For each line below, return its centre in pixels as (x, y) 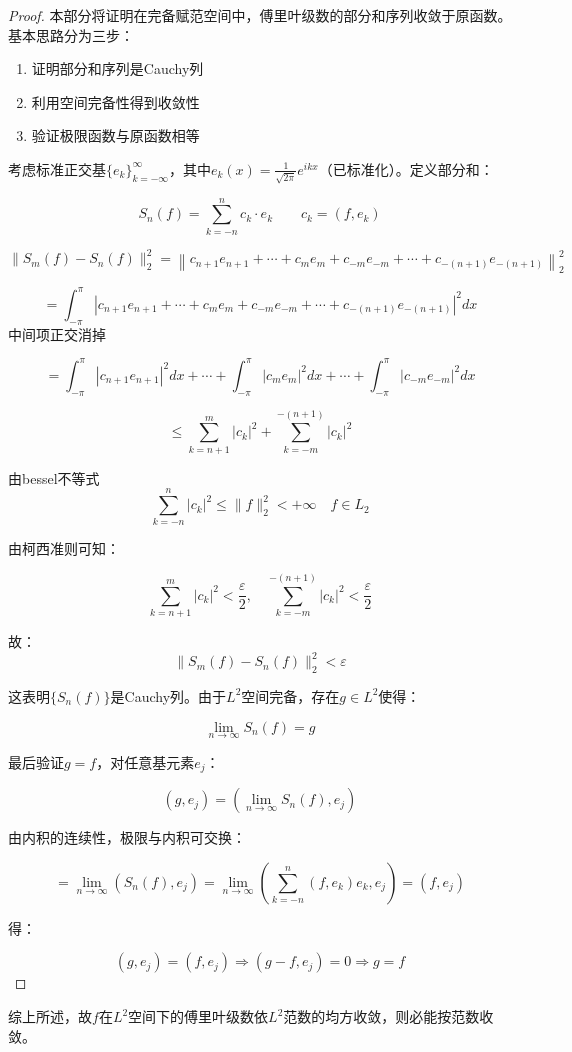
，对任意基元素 (145, 761)
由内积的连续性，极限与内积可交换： (127, 837)
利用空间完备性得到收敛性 (115, 101)
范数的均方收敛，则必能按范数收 (388, 1016)
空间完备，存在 (290, 695)
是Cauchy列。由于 (168, 695)
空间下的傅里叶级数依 (198, 1016)
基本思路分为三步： (71, 34)
